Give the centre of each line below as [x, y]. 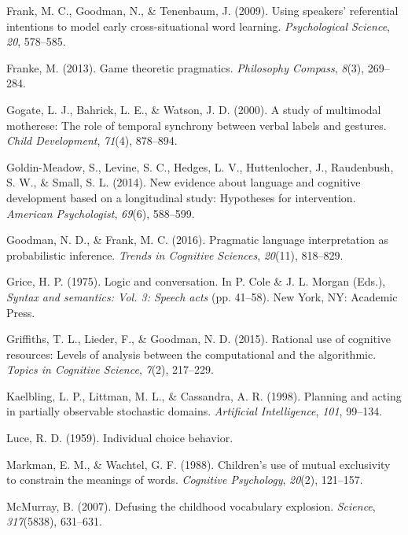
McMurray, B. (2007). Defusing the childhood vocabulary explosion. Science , [191, 505]
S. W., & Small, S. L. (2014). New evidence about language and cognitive [184, 182]
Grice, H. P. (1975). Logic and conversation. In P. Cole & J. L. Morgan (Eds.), [196, 281]
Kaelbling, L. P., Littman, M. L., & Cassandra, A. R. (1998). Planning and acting [204, 395]
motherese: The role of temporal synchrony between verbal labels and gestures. [197, 125]
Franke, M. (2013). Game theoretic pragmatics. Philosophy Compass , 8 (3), [186, 67]
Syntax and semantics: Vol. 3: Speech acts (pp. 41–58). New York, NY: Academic [202, 296]
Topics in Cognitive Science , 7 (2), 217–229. [110, 369]
